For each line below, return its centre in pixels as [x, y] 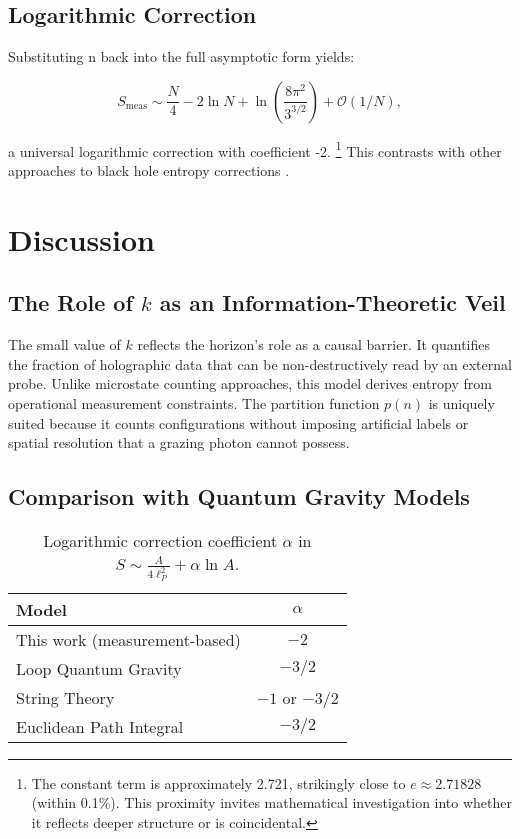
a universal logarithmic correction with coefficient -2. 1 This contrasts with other [255, 149]
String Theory [65, 697]
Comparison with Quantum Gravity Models [239, 496]
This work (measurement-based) [128, 639]
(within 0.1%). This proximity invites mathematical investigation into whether [272, 802]
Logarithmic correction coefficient [160, 540]
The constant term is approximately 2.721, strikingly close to [218, 782]
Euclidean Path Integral [100, 726]
